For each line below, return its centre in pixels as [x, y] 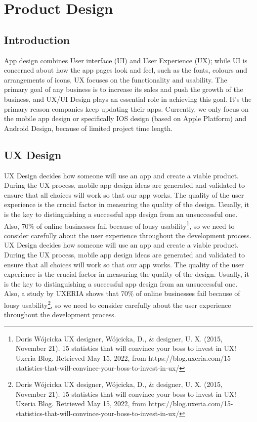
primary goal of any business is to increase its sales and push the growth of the [124, 89]
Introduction [37, 39]
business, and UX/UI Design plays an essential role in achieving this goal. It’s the [128, 99]
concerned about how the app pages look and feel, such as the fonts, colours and [126, 70]
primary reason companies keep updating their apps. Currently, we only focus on [126, 108]
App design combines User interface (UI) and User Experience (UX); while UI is [126, 60]
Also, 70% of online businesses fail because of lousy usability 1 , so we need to [119, 225]
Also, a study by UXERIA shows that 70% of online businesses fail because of [122, 293]
